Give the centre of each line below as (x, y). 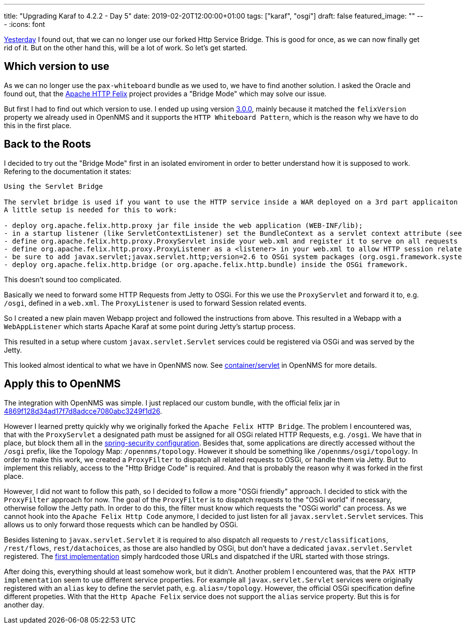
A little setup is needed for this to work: (91, 210)
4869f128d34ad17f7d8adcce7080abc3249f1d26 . (83, 411)
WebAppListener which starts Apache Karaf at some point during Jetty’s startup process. (150, 326)
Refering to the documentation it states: (68, 171)
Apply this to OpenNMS (62, 384)
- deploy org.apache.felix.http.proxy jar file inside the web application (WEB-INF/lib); (184, 225)
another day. (24, 605)
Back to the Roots (47, 144)
